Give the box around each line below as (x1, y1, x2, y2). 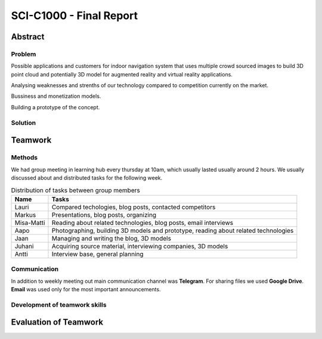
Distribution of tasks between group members (11, 186, 140, 194)
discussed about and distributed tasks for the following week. (11, 174, 163, 181)
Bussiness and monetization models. (11, 93, 101, 100)
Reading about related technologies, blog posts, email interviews (51, 218, 234, 227)
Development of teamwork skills (11, 300, 107, 309)
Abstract (11, 32, 45, 42)
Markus (14, 211, 36, 219)
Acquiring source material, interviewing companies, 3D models (51, 242, 228, 250)
